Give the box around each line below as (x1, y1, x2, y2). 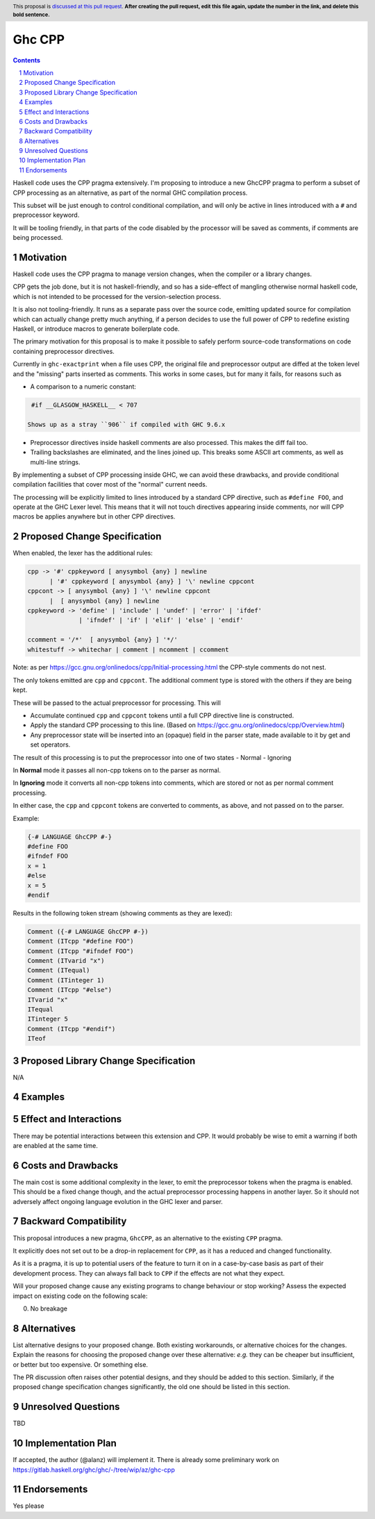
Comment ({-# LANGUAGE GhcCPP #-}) (27, 927, 149, 935)
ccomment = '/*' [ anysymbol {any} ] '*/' (27, 636, 178, 644)
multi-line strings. (30, 457, 81, 466)
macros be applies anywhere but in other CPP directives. (12, 512, 176, 521)
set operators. (30, 740, 71, 749)
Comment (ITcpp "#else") (27, 986, 112, 994)
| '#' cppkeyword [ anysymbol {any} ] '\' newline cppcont (49, 577, 255, 585)
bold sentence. (12, 11, 50, 18)
